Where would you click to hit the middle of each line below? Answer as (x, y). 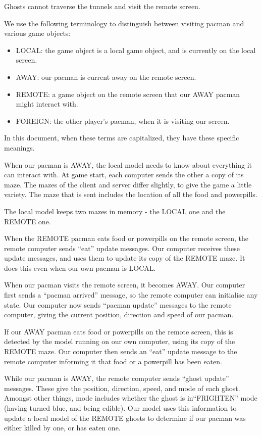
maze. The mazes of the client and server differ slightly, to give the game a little (128, 184)
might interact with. (47, 104)
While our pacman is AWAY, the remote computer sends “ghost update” (117, 378)
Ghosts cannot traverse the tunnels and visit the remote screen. (102, 6)
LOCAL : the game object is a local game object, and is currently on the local (136, 50)
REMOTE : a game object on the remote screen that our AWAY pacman (128, 94)
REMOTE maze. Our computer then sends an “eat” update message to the (121, 351)
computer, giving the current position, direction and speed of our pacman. (119, 314)
